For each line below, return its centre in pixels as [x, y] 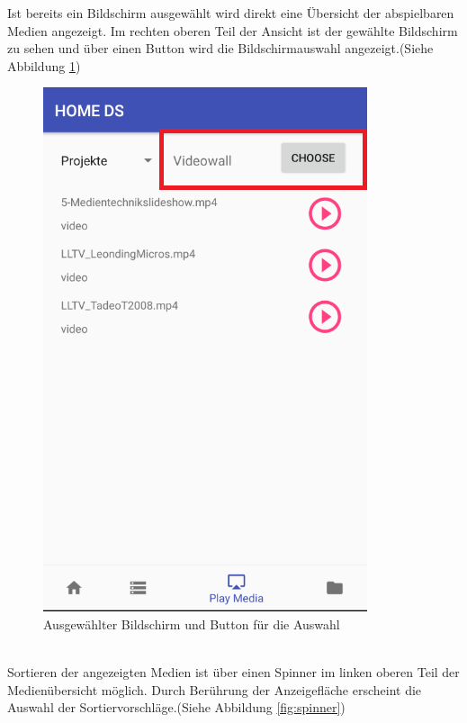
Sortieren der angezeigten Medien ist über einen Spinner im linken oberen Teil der [233, 672]
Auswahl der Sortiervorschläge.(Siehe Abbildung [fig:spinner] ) [176, 707]
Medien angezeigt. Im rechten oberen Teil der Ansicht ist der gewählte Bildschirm [233, 30]
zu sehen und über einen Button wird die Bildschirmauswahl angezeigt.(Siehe [220, 48]
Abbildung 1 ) [44, 65]
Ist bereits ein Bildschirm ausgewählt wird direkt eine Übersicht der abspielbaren [231, 13]
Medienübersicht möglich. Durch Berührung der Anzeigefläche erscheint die [215, 689]
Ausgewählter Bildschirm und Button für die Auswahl [192, 624]
